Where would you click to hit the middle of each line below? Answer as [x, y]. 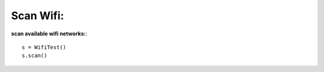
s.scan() [34, 56]
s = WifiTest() [44, 47]
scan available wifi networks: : [49, 34]
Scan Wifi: [37, 16]
